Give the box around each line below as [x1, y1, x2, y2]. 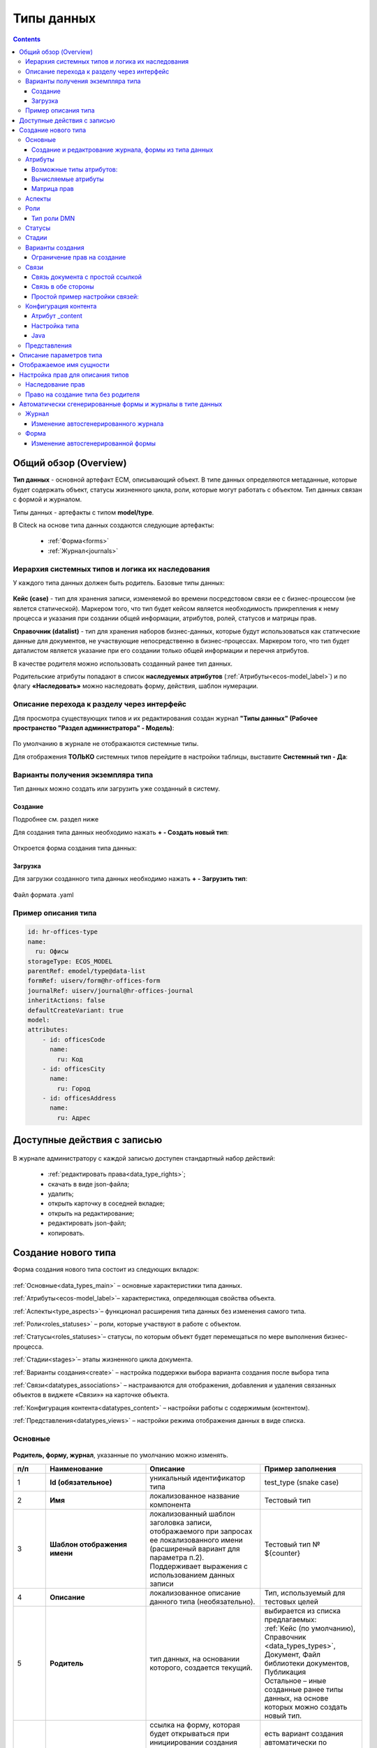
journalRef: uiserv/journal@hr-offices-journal [27, 987, 193, 994]
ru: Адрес [57, 1114, 91, 1122]
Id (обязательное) [50, 1477, 112, 1487]
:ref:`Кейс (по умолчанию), [264, 1623, 356, 1633]
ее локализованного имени [149, 1535, 244, 1545]
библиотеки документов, [264, 1658, 350, 1668]
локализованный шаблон [149, 1509, 235, 1519]
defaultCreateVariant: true [27, 1006, 124, 1014]
